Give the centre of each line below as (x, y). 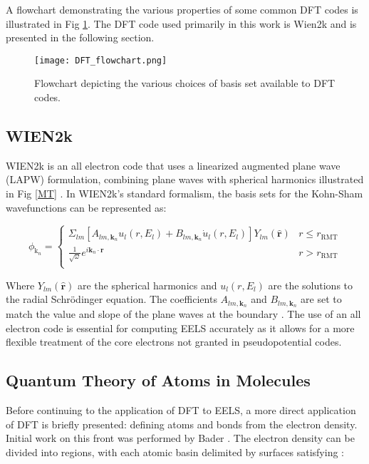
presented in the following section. (80, 37)
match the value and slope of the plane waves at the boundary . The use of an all (183, 314)
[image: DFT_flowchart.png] (101, 60)
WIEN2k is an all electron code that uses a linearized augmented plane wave (173, 165)
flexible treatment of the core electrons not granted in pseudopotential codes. (174, 342)
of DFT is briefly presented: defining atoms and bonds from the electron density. (182, 424)
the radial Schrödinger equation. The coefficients (111, 299)
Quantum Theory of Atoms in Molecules (158, 380)
